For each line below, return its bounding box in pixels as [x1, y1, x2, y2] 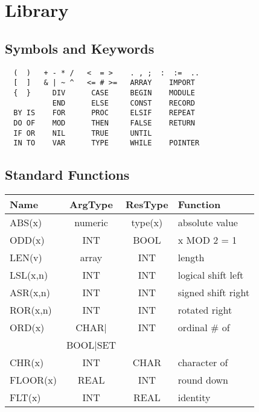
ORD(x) [10, 320, 45, 335]
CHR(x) [10, 355, 44, 370]
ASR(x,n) [10, 285, 50, 300]
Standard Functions [5, 165, 130, 184]
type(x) [131, 215, 163, 230]
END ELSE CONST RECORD [52, 98, 195, 107]
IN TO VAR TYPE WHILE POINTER [13, 139, 200, 148]
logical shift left [177, 268, 244, 282]
